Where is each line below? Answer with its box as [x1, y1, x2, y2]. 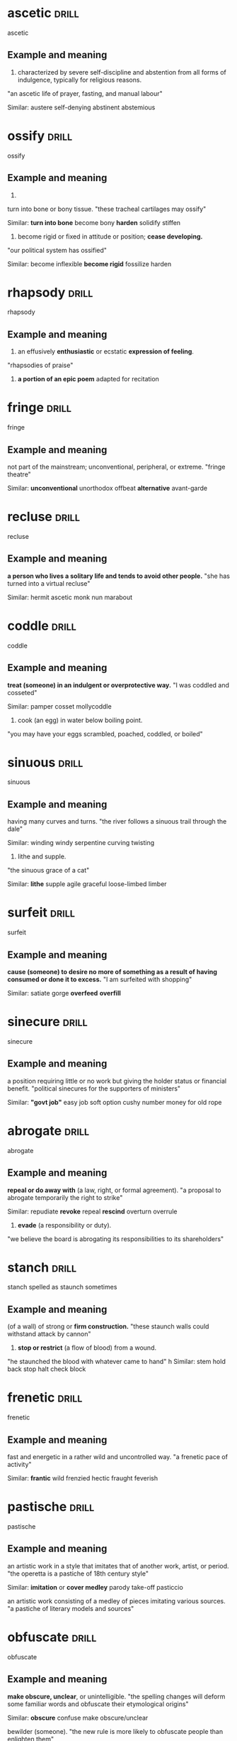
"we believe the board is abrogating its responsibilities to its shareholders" [7, 1234, 224, 1243]
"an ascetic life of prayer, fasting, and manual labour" [7, 89, 163, 97]
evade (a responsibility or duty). [17, 1221, 112, 1229]
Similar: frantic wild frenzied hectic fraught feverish [7, 1474, 158, 1482]
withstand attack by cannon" [7, 1330, 91, 1338]
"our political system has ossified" [7, 246, 108, 254]
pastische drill [7, 1499, 95, 1515]
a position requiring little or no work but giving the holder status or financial [7, 1076, 227, 1085]
